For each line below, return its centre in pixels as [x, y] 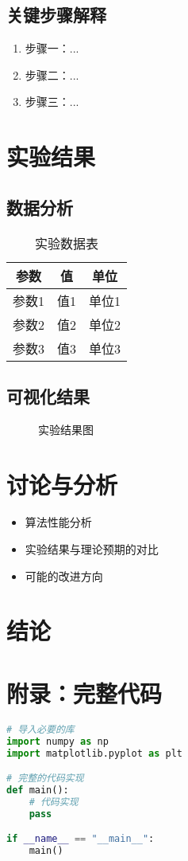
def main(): [38, 790]
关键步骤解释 [56, 15]
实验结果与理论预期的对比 [92, 549]
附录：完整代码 [84, 693]
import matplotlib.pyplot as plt [94, 753]
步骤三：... [52, 102]
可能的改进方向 [64, 575]
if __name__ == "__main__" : [81, 839]
